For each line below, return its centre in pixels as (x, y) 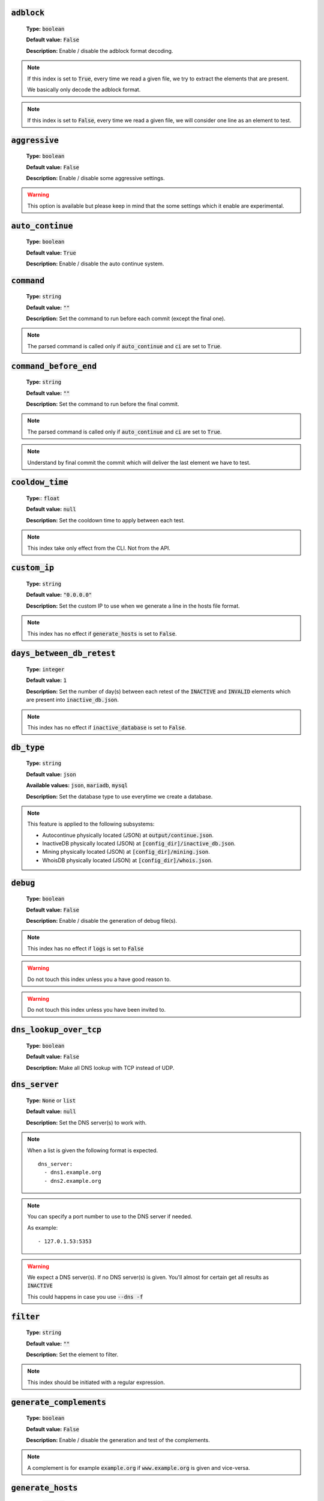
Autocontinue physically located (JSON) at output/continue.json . (128, 835)
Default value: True (51, 253)
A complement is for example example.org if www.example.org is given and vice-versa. (139, 1467)
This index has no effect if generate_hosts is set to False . (102, 633)
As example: (43, 1227)
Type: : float (43, 498)
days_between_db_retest (64, 654)
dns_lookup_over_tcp (56, 1030)
